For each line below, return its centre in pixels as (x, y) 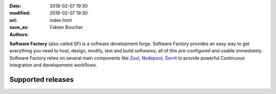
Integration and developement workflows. (53, 65)
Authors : (19, 34)
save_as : (19, 27)
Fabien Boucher (66, 27)
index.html (61, 20)
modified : (20, 13)
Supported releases (42, 80)
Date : (15, 6)
